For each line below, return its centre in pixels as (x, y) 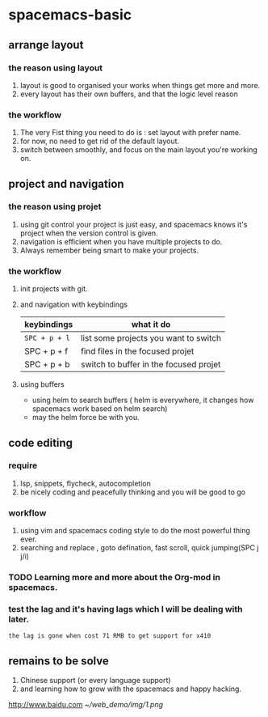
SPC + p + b (47, 364)
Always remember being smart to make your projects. (109, 250)
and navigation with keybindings (73, 304)
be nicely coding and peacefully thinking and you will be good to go (133, 492)
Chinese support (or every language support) (95, 681)
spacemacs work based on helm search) (100, 409)
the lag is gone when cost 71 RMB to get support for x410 (110, 636)
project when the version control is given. (89, 233)
